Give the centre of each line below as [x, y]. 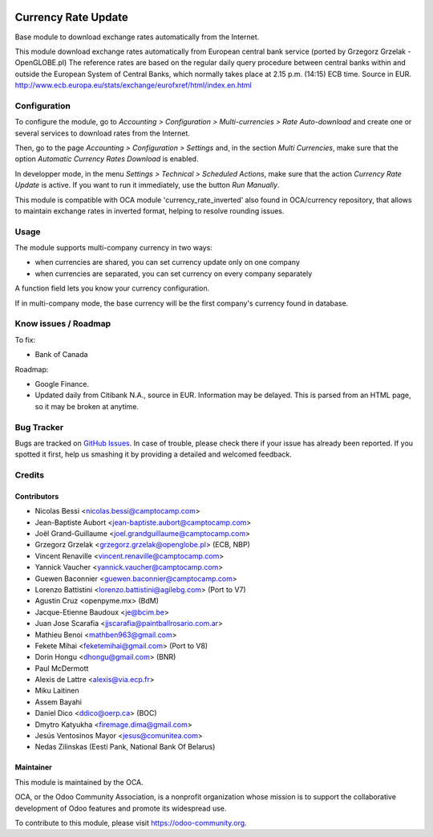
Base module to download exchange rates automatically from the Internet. [137, 37]
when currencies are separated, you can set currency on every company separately [174, 274]
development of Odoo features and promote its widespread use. [121, 808]
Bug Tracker [39, 427]
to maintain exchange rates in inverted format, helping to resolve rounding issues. [150, 211]
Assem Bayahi [58, 701]
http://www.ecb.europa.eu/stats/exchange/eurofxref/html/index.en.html [133, 85]
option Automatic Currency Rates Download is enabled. [107, 159]
